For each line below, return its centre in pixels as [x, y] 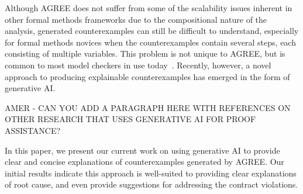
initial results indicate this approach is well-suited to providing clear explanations [151, 173]
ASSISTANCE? [33, 130]
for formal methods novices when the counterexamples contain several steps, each [150, 42]
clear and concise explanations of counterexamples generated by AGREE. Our [144, 162]
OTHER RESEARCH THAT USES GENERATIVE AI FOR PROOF [130, 119]
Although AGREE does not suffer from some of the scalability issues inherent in [149, 8]
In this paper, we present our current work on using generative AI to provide [142, 150]
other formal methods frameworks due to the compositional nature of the [136, 19]
